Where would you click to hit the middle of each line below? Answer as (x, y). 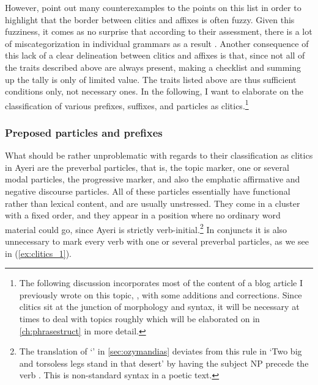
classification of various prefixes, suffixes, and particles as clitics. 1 (127, 104)
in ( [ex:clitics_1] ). (38, 253)
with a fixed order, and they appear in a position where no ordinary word (143, 215)
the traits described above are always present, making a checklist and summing (153, 67)
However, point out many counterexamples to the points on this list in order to (153, 7)
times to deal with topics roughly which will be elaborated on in (139, 318)
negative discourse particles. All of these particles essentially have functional (148, 191)
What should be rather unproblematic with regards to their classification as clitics (159, 155)
